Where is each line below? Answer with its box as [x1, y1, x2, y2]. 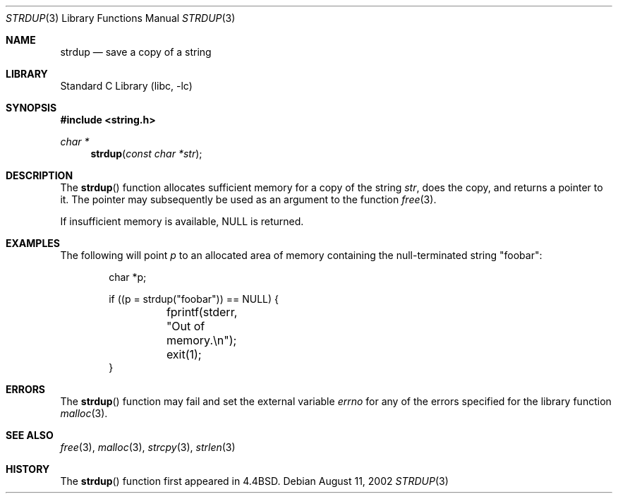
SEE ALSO [6, 429, 54, 441]
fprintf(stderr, [166, 305, 238, 319]
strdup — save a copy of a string [60, 46, 212, 58]
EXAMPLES [6, 237, 60, 249]
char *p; [109, 271, 147, 283]
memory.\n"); [166, 333, 237, 347]
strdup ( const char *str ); [90, 148, 202, 160]
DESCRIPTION [6, 169, 73, 181]
